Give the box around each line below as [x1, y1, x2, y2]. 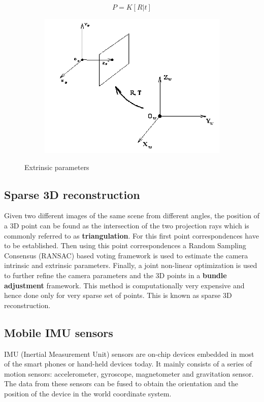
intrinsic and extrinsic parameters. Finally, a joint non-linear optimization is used [4, 260, 257, 271]
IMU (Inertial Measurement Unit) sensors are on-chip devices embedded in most [4, 348, 254, 359]
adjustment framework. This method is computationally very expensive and [4, 280, 245, 290]
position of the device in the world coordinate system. [4, 388, 172, 398]
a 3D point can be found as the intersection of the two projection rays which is [4, 220, 249, 230]
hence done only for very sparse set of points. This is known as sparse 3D [4, 290, 232, 300]
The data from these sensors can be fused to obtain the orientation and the [4, 378, 238, 389]
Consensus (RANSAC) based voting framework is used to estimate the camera [4, 250, 248, 260]
